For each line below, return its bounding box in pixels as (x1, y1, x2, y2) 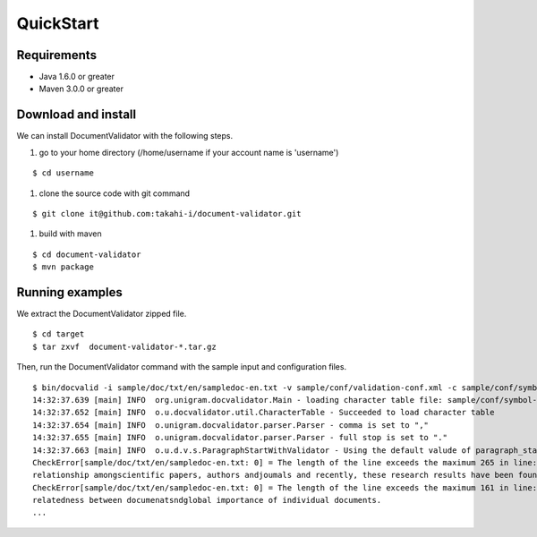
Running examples (16, 285, 123, 300)
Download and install (16, 107, 137, 123)
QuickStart (16, 13, 99, 33)
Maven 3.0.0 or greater (38, 83, 124, 94)
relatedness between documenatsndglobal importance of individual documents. (32, 495, 382, 506)
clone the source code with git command (38, 188, 191, 199)
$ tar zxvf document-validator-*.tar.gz (32, 341, 217, 352)
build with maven (38, 228, 102, 239)
